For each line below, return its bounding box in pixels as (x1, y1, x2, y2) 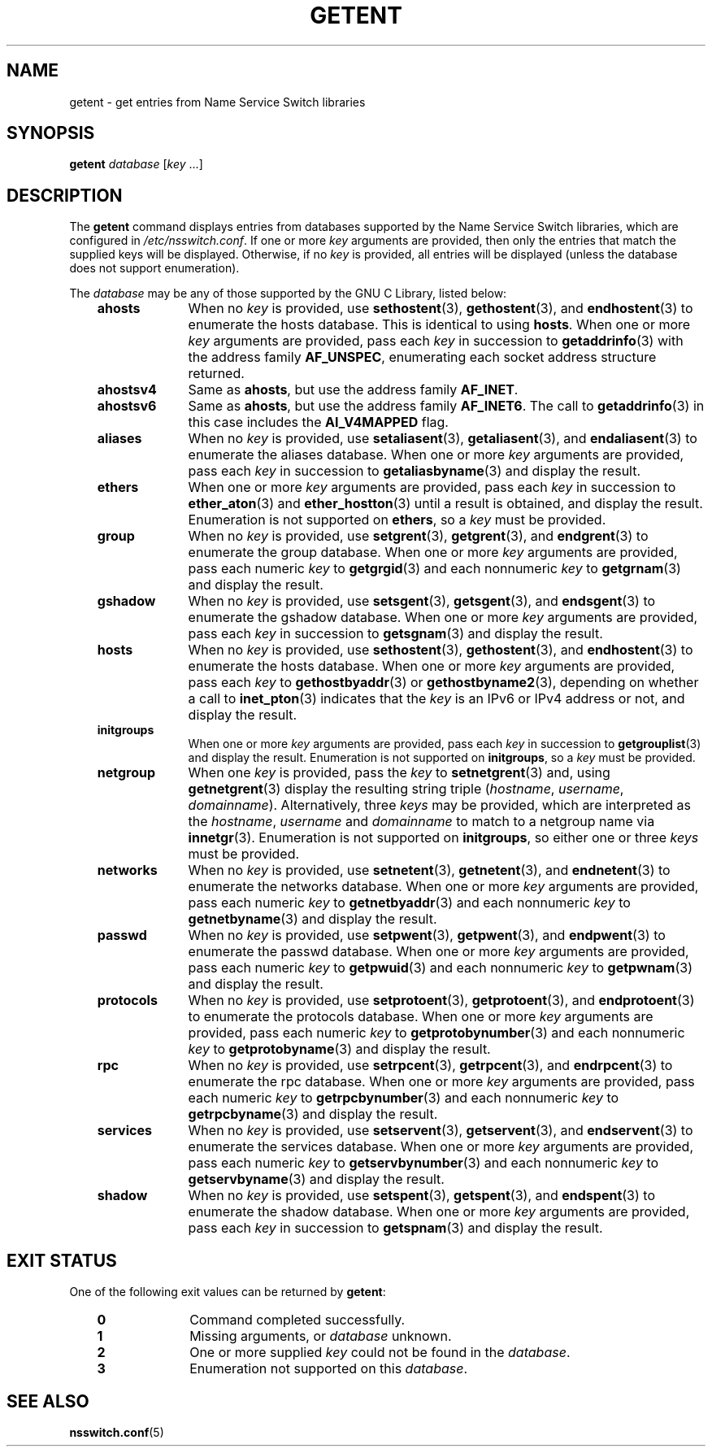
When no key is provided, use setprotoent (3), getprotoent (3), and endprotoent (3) (188, 992, 695, 1009)
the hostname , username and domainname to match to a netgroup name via (188, 813, 655, 830)
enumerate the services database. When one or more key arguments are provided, (188, 1138, 693, 1155)
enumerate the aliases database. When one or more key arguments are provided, (188, 446, 684, 463)
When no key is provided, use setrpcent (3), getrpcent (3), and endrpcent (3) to (188, 1057, 673, 1074)
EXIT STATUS (7, 1250, 117, 1271)
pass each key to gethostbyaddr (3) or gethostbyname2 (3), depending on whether (188, 674, 699, 691)
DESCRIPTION (7, 185, 123, 206)
